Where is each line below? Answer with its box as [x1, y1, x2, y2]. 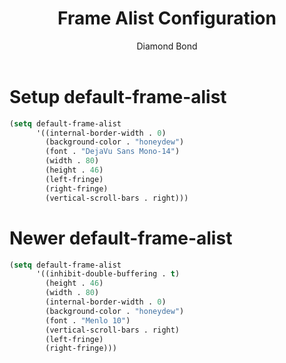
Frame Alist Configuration [57, 7, 277, 30]
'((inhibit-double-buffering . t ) [35, 269, 181, 279]
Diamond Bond [136, 40, 198, 52]
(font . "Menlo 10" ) [45, 315, 131, 326]
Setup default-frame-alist [9, 85, 227, 108]
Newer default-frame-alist [9, 227, 233, 249]
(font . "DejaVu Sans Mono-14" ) [45, 147, 181, 157]
